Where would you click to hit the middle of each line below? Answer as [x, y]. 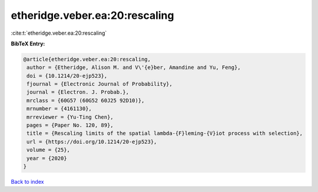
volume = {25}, [49, 150]
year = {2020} [47, 158]
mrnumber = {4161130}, [59, 109]
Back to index [27, 181]
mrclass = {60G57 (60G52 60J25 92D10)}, [86, 100]
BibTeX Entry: [28, 44]
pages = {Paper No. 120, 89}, [70, 125]
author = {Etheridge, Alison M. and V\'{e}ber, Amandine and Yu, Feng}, [134, 67]
